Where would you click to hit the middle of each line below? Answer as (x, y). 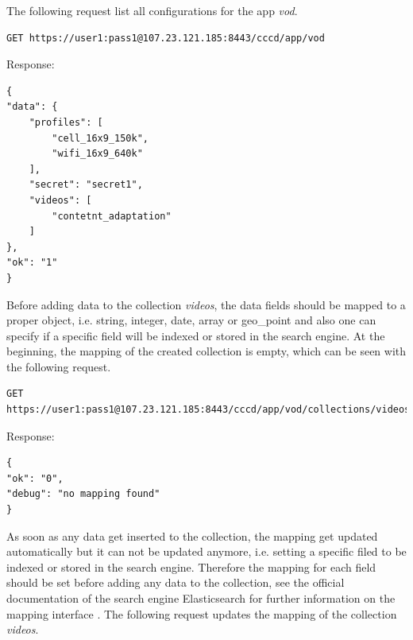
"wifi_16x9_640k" (97, 154)
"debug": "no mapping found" (83, 494)
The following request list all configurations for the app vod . (152, 10)
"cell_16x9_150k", (100, 138)
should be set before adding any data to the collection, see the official (176, 582)
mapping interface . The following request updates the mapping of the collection (202, 613)
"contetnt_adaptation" (112, 216)
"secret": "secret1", (86, 185)
